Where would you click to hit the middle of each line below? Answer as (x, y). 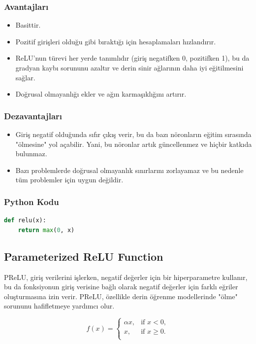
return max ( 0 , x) (46, 230)
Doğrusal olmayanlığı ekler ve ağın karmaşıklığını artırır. (101, 94)
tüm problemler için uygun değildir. (69, 180)
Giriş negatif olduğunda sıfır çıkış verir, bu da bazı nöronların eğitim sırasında (133, 134)
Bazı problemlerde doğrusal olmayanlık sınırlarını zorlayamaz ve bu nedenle (129, 170)
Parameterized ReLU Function (84, 256)
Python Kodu (32, 201)
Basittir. (28, 25)
